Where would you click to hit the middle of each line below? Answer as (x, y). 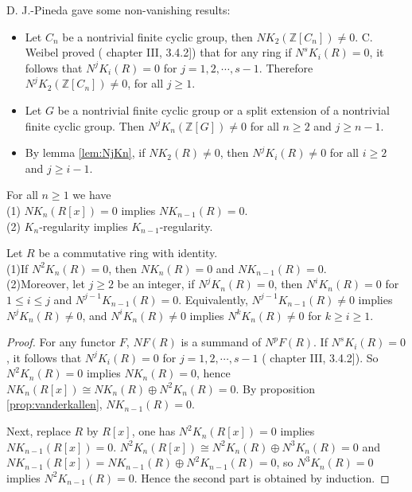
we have (92, 195)
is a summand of (221, 342)
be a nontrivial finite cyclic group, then (157, 36)
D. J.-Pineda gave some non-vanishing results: (119, 10)
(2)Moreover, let (46, 284)
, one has (154, 431)
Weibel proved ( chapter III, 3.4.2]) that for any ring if (158, 52)
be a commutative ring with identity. (128, 253)
